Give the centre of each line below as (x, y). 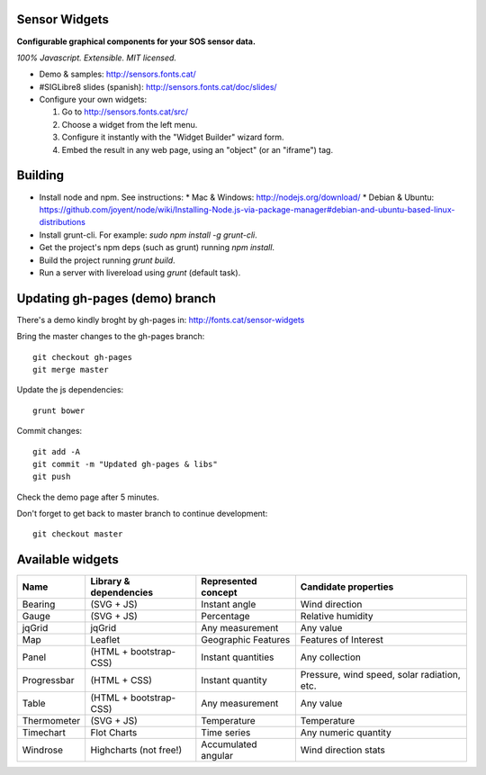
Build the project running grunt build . (107, 260)
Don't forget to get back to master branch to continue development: (142, 514)
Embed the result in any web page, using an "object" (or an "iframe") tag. (197, 149)
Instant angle (229, 605)
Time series (226, 733)
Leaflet (105, 640)
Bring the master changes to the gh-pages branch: (111, 337)
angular (217, 756)
